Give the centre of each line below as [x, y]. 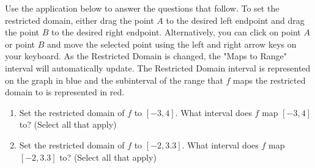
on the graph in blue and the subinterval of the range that [114, 80]
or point [20, 44]
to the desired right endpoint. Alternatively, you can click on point [176, 32]
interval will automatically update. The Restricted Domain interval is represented [158, 68]
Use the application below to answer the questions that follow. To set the [142, 8]
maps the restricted [269, 80]
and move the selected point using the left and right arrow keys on [172, 44]
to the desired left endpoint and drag [235, 20]
